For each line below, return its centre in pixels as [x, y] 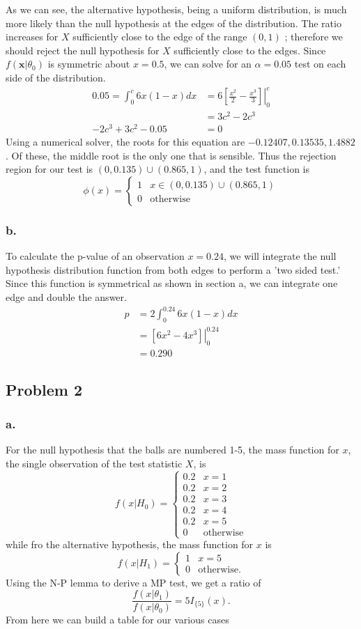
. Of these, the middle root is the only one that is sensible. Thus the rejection [171, 155]
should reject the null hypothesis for [83, 50]
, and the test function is [256, 169]
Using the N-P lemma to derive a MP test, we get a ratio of [133, 582]
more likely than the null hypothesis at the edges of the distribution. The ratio [174, 23]
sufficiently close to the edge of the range [160, 37]
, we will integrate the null [280, 256]
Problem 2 [44, 389]
